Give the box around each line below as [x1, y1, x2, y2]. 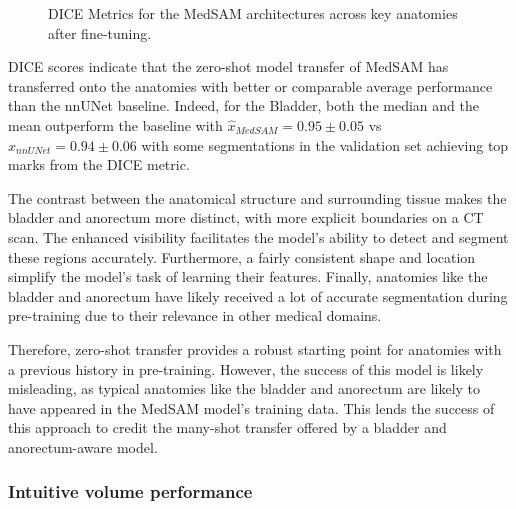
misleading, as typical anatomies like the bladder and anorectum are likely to [8, 378, 481, 399]
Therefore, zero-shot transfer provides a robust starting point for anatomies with [8, 338, 502, 359]
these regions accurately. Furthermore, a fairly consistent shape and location [8, 246, 476, 267]
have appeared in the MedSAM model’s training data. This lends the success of [8, 397, 495, 418]
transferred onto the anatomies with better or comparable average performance [8, 75, 493, 96]
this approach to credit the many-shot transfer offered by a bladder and [8, 417, 447, 438]
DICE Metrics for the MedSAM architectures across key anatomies [48, 3, 458, 23]
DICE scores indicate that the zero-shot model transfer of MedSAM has [8, 56, 449, 77]
